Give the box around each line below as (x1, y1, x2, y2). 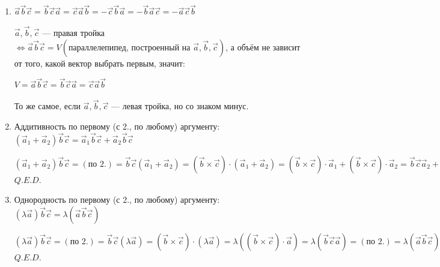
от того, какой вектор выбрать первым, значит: (14, 56, 185, 69)
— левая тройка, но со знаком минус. (111, 100, 249, 112)
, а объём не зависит (225, 40, 301, 53)
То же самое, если (14, 100, 81, 112)
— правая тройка (42, 26, 105, 39)
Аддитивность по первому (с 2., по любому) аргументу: (14, 119, 220, 132)
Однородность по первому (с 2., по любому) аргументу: (14, 193, 220, 206)
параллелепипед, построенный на (68, 43, 191, 52)
